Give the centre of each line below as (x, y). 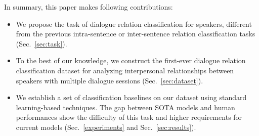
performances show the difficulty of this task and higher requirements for (129, 117)
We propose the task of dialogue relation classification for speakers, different (134, 24)
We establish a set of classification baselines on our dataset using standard (131, 97)
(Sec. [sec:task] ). (41, 43)
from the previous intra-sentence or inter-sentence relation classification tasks (136, 34)
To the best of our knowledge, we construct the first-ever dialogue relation (131, 60)
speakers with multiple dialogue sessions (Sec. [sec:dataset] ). (110, 80)
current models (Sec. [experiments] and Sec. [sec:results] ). (106, 127)
